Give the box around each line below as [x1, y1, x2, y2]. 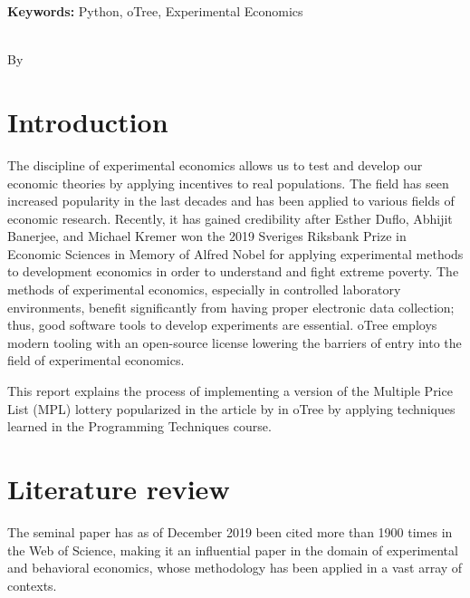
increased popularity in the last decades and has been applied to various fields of [7, 191, 455, 210]
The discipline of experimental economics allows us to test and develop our [7, 155, 423, 174]
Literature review [7, 470, 230, 506]
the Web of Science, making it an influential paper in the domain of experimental [7, 540, 458, 559]
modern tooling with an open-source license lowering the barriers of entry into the [7, 333, 462, 352]
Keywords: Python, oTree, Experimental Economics [7, 2, 303, 20]
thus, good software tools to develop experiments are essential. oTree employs [7, 315, 437, 334]
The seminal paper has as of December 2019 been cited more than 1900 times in [7, 522, 453, 541]
